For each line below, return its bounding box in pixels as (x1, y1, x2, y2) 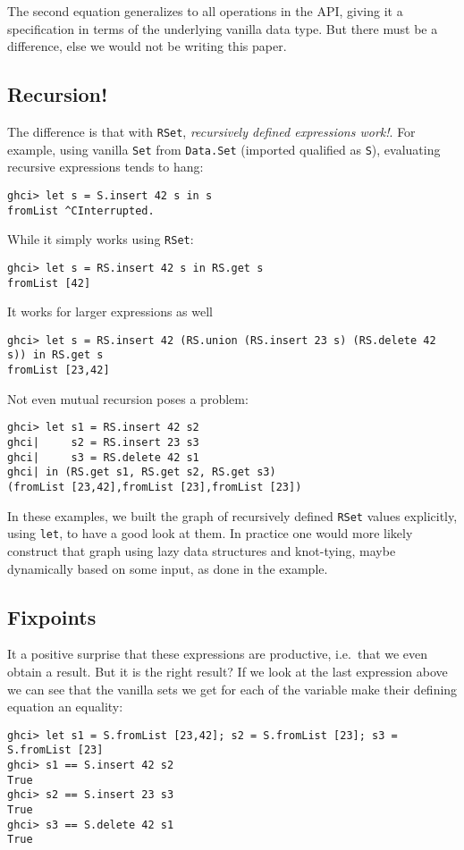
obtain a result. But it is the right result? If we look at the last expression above (7, 661, 448, 680)
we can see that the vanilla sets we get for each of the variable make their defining (7, 679, 458, 698)
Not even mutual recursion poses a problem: (7, 389, 249, 408)
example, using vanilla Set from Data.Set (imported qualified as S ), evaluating (7, 139, 441, 158)
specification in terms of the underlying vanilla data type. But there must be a (7, 19, 438, 38)
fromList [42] (7, 276, 91, 290)
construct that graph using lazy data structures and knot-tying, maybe (7, 541, 396, 560)
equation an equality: (7, 697, 123, 716)
